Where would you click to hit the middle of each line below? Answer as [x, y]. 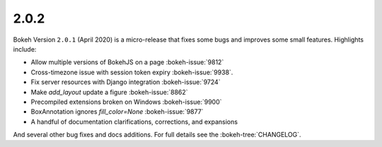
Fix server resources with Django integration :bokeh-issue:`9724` [126, 82]
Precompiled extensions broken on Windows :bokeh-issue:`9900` [126, 102]
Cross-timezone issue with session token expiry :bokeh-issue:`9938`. [132, 72]
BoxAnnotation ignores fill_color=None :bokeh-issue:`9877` [117, 112]
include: [25, 49]
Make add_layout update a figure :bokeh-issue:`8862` [109, 92]
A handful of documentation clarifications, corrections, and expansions [134, 122]
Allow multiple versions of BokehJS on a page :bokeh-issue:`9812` [127, 62]
